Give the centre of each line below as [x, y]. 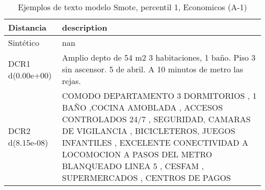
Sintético [24, 43]
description [85, 27]
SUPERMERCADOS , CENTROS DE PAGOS [146, 178]
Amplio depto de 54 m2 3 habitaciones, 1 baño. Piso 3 [159, 57]
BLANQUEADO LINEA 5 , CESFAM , [133, 166]
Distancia [28, 27]
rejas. [71, 81]
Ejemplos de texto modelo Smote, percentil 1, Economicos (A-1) [132, 7]
